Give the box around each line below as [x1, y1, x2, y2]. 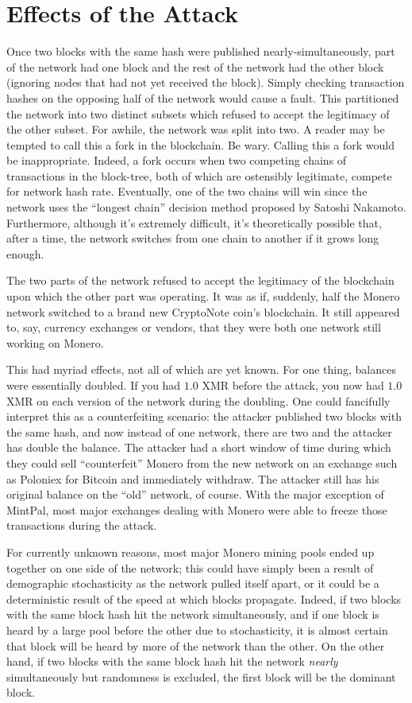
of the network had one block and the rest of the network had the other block [6, 58, 384, 75]
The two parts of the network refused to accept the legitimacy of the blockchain [6, 272, 395, 289]
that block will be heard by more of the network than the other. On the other [6, 637, 385, 654]
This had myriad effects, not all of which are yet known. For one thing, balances [6, 361, 396, 378]
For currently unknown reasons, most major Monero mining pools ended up [6, 543, 375, 560]
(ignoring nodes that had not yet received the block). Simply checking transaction [6, 74, 405, 91]
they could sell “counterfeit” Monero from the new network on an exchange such [6, 454, 398, 471]
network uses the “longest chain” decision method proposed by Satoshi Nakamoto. [6, 199, 406, 216]
